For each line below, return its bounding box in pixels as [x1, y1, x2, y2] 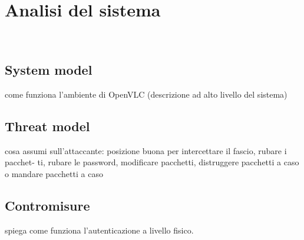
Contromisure [5, 196, 90, 214]
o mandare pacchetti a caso [5, 167, 103, 179]
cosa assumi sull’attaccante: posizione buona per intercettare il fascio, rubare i [5, 144, 287, 156]
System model [5, 61, 92, 79]
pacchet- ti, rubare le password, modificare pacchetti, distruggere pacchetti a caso [5, 156, 299, 168]
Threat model [5, 116, 90, 135]
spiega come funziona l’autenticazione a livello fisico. [5, 224, 194, 236]
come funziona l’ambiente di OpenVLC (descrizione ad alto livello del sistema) [5, 88, 288, 100]
